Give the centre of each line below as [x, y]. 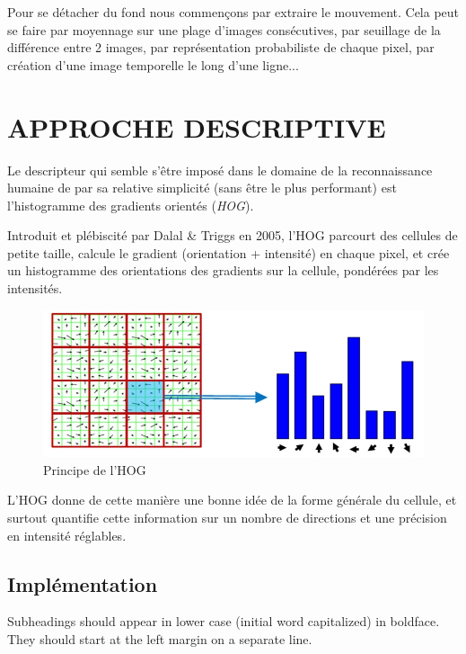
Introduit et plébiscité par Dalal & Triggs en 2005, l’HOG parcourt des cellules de [233, 235]
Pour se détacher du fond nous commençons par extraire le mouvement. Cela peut [233, 12]
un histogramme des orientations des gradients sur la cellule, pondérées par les [223, 270]
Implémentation [83, 583]
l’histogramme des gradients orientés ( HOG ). [131, 205]
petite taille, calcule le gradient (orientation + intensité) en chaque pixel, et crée [229, 252]
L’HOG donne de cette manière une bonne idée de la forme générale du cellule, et [232, 500]
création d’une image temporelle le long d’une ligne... [153, 64]
